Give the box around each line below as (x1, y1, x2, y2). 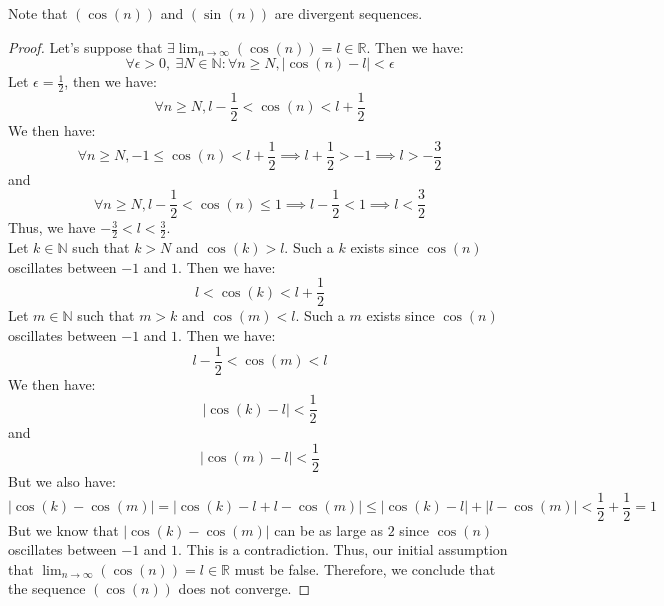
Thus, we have (8, 217, 96, 238)
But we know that (8, 519, 119, 540)
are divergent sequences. (274, 3, 423, 23)
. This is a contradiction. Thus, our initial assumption (178, 539, 508, 560)
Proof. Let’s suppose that (8, 36, 163, 57)
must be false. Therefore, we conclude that (234, 558, 496, 579)
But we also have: (8, 471, 116, 492)
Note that (8, 3, 68, 23)
